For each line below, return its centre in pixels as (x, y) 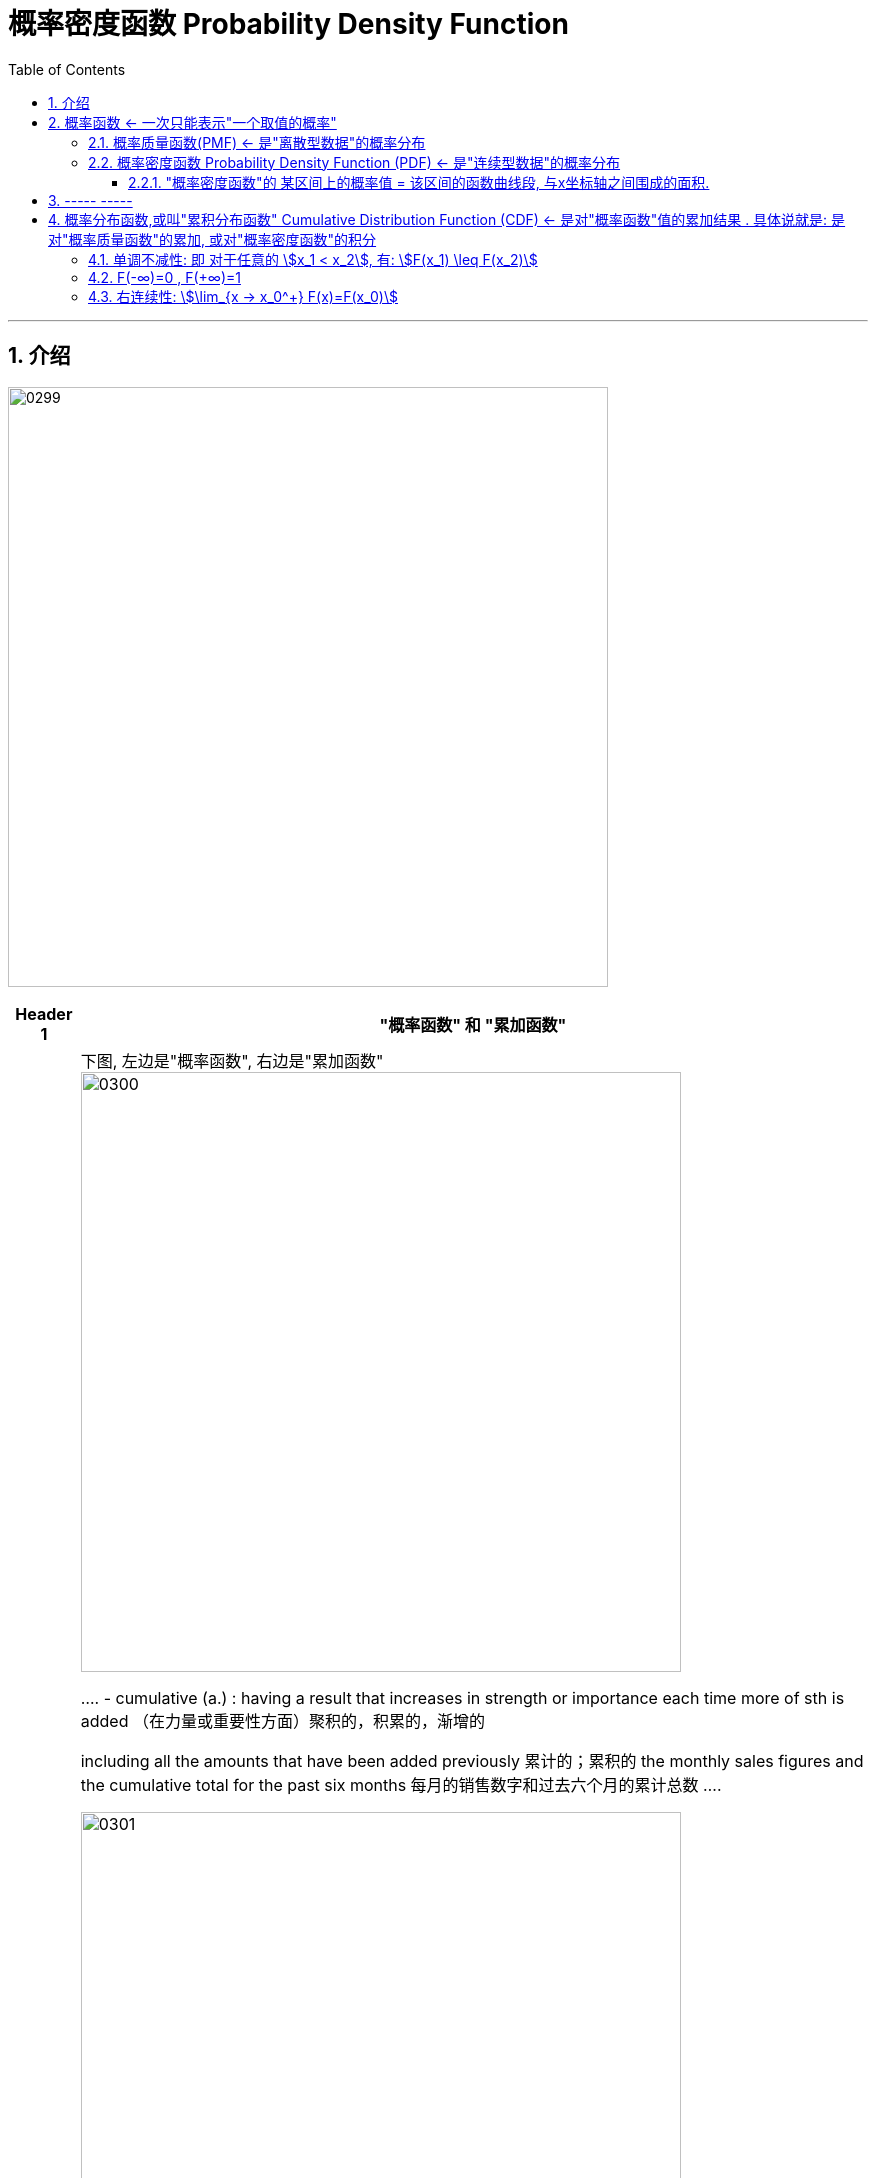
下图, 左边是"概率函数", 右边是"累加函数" (232, 1060)
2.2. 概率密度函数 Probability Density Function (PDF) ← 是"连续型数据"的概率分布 (354, 162)
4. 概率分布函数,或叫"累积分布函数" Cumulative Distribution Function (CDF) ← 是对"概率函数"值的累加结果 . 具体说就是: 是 (447, 219)
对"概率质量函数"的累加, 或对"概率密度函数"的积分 (212, 239)
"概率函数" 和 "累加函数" (473, 1024)
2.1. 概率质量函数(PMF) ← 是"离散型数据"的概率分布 (257, 142)
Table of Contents (67, 69)
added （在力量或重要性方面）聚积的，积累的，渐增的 (282, 1720)
